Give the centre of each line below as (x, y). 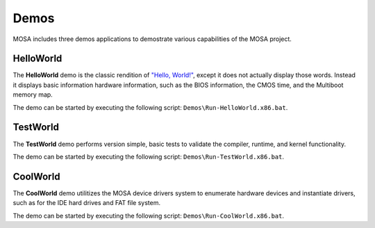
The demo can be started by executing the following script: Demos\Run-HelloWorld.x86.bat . (150, 107)
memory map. (33, 95)
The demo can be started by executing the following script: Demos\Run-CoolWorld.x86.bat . (149, 215)
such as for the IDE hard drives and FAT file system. (87, 203)
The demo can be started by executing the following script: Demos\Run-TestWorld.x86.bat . (149, 156)
